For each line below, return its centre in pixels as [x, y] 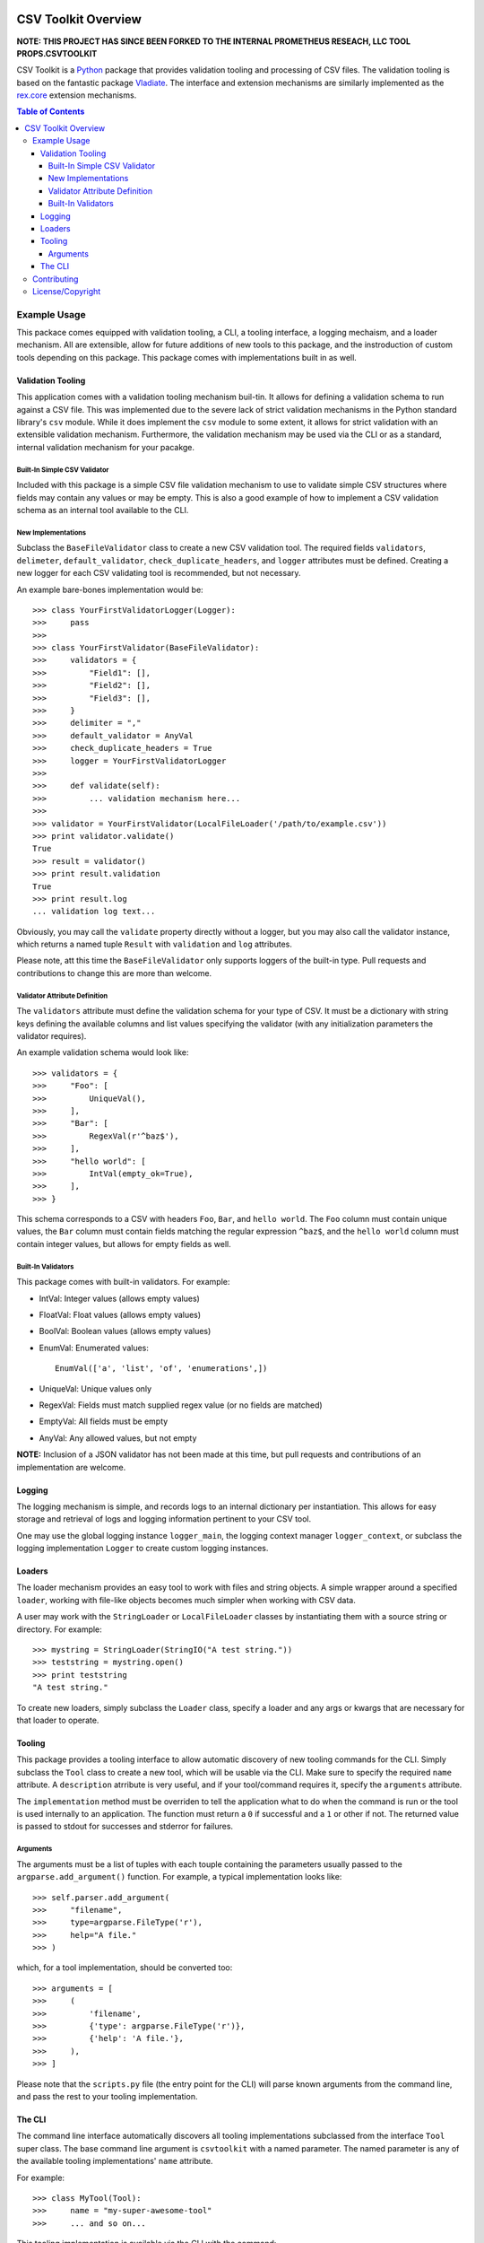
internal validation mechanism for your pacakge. [106, 447]
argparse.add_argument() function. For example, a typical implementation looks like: [179, 1877]
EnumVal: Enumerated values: [94, 1348]
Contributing [56, 279]
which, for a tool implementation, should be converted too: [125, 1968]
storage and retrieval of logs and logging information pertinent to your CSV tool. [164, 1519]
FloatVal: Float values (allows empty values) [120, 1315]
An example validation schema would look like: [103, 1052]
